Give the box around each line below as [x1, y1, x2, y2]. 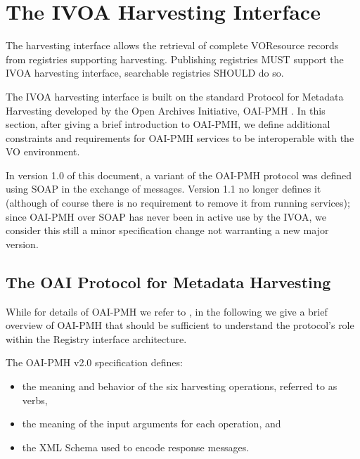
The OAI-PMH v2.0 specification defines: [6, 355, 183, 370]
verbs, [22, 392, 48, 407]
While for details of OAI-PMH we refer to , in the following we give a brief [6, 304, 328, 318]
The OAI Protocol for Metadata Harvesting [6, 271, 331, 292]
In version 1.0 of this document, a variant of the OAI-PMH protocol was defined [6, 167, 352, 182]
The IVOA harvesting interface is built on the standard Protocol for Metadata [6, 89, 344, 103]
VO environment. [6, 144, 80, 159]
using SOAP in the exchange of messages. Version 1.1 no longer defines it [6, 181, 321, 196]
